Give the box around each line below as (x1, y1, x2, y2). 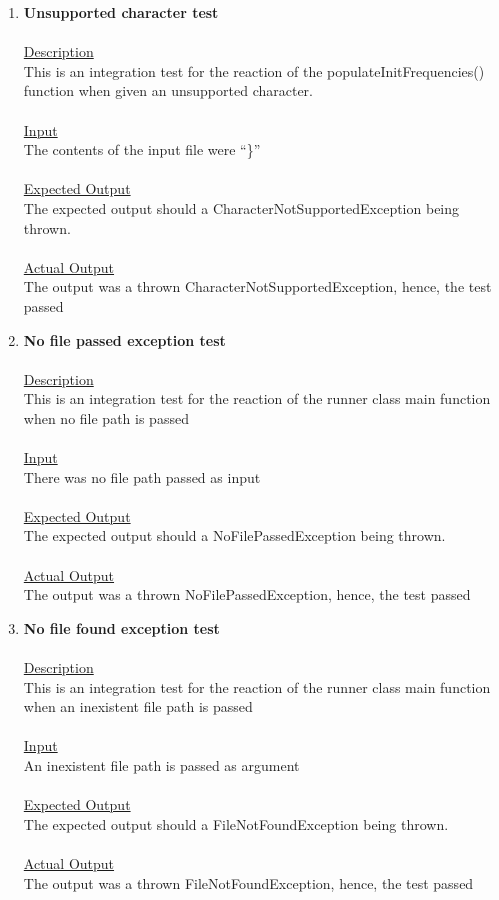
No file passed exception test (23, 329, 226, 350)
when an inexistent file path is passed (23, 696, 253, 717)
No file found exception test (23, 617, 220, 638)
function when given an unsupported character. (23, 80, 313, 101)
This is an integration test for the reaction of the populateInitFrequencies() (23, 60, 485, 81)
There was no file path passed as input (23, 466, 261, 487)
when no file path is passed (23, 407, 189, 428)
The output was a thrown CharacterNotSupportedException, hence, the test (23, 276, 492, 297)
